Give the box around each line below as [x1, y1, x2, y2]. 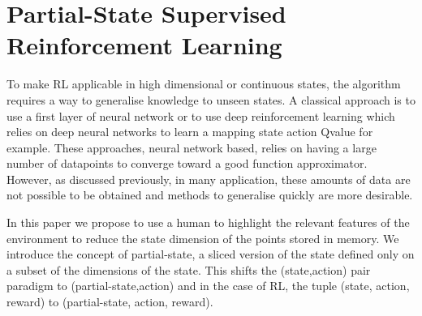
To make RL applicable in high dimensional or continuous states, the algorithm [6, 75, 401, 92]
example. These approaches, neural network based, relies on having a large [6, 139, 377, 156]
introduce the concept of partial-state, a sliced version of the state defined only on [6, 246, 415, 263]
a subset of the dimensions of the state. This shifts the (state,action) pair [6, 261, 371, 278]
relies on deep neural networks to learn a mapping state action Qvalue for [6, 123, 373, 140]
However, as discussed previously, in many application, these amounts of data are [6, 170, 411, 187]
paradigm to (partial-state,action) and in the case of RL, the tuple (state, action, [6, 277, 410, 294]
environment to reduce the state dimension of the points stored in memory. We [6, 229, 399, 246]
